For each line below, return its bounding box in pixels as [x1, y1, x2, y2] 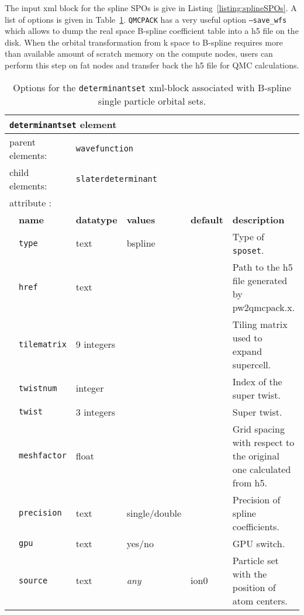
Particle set [232, 553, 279, 567]
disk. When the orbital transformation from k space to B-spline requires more [5, 36, 283, 48]
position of [232, 580, 276, 594]
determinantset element [9, 117, 117, 131]
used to [232, 330, 262, 344]
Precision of [232, 492, 281, 506]
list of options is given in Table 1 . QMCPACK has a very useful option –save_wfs [5, 13, 287, 25]
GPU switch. [232, 536, 285, 550]
